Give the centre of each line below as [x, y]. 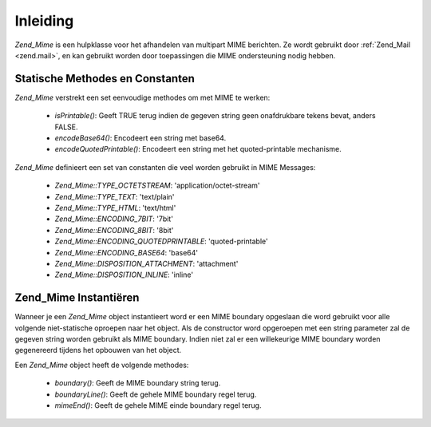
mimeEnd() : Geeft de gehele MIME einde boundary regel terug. [158, 405]
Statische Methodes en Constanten [105, 79]
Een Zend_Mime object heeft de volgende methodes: [102, 365]
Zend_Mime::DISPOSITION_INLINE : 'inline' [124, 275]
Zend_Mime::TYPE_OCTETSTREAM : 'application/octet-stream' [157, 186]
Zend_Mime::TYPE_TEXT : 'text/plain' [115, 196]
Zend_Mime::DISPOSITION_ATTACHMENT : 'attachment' [146, 263]
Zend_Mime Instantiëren [77, 298]
